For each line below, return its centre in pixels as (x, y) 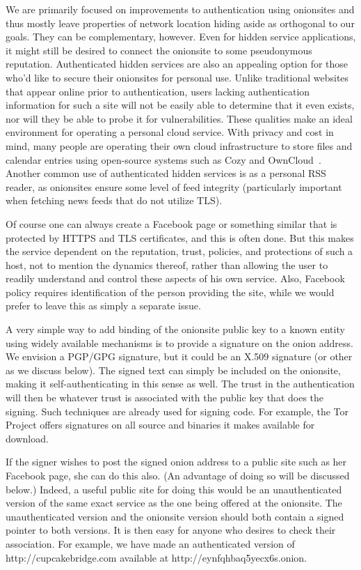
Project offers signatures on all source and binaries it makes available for (160, 425)
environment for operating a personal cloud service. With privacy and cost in (170, 132)
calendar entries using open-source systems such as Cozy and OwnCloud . (163, 159)
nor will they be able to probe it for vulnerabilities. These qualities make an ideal (179, 118)
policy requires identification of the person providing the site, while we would (170, 292)
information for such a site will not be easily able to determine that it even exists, (180, 105)
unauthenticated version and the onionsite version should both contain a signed (175, 516)
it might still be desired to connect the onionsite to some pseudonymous (159, 50)
